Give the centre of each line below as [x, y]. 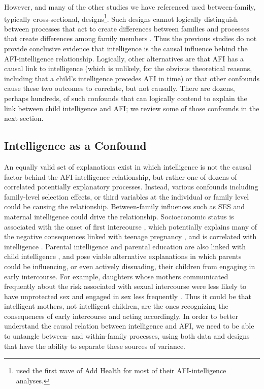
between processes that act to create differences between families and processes [127, 28]
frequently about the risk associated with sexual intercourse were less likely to [125, 286]
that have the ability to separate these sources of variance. [95, 346]
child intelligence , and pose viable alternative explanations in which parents [123, 256]
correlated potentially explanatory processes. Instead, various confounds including [131, 187]
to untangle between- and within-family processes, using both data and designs [127, 336]
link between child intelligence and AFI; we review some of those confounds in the [132, 108]
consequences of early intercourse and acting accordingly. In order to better [121, 316]
